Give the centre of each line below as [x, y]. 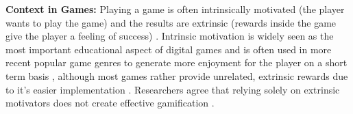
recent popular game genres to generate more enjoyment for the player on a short [176, 62]
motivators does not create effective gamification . [110, 103]
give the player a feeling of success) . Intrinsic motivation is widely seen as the [170, 36]
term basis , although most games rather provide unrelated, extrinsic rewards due [177, 75]
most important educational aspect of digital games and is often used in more [169, 49]
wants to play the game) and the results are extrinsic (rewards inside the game [171, 22]
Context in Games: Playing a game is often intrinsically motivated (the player [175, 9]
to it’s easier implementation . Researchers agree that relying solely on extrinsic [173, 89]
